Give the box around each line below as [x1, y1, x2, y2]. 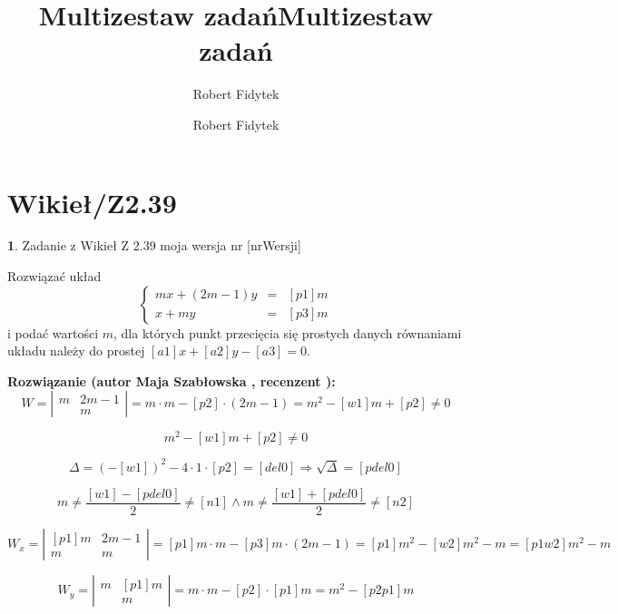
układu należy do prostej [7, 341, 145, 360]
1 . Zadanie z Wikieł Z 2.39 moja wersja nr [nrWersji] [7, 236, 301, 255]
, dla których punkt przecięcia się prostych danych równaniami [113, 323, 462, 342]
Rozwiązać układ [7, 267, 102, 286]
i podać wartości [7, 323, 99, 342]
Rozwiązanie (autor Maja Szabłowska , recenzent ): [7, 371, 336, 390]
